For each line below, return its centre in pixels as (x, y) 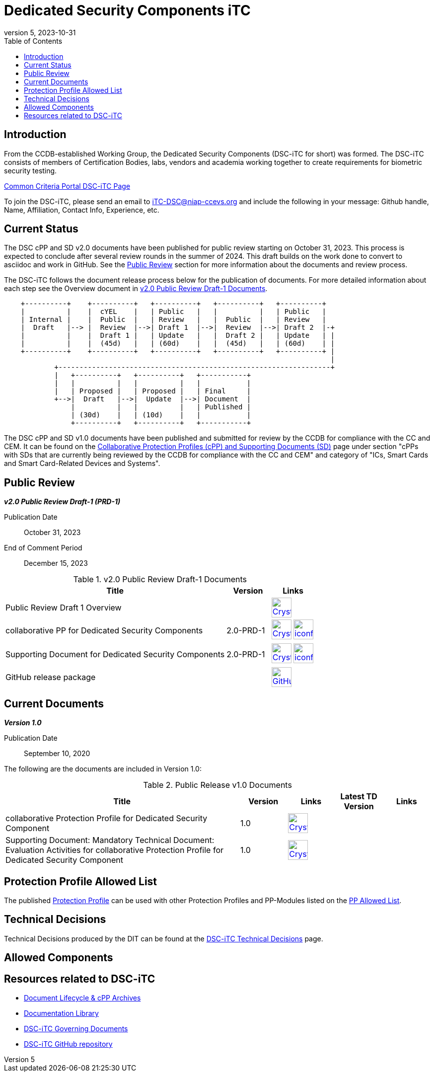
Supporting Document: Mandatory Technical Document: (110, 840)
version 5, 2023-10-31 (40, 32)
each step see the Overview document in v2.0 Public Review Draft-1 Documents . (136, 289)
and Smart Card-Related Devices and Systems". (82, 463)
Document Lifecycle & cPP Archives (82, 998)
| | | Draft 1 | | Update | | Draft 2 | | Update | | (178, 336)
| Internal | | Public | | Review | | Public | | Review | (174, 320)
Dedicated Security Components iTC (127, 10)
